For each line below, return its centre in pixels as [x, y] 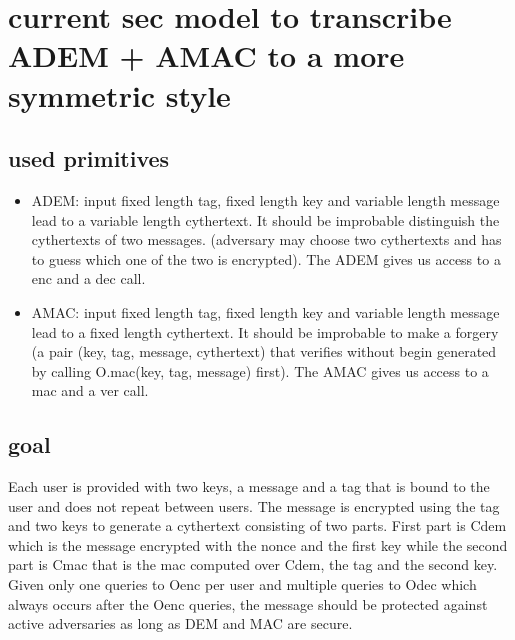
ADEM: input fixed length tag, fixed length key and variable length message [265, 199]
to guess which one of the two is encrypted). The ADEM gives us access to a [266, 258]
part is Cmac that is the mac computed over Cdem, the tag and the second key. [253, 564]
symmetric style [119, 94]
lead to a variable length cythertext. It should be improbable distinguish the [265, 219]
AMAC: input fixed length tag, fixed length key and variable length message [265, 311]
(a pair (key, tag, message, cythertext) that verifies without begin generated [264, 351]
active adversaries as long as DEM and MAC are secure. [180, 623]
